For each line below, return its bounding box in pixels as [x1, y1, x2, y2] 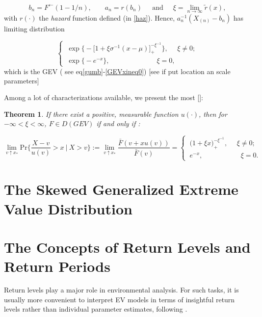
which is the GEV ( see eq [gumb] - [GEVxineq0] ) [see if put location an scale [4, 66, 231, 76]
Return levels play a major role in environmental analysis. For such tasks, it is [4, 285, 239, 295]
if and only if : [96, 118, 140, 129]
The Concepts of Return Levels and [4, 237, 251, 257]
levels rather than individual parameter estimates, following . [4, 304, 187, 314]
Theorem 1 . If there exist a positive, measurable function [4, 108, 179, 119]
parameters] [4, 76, 39, 86]
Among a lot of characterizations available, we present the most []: [4, 92, 203, 102]
